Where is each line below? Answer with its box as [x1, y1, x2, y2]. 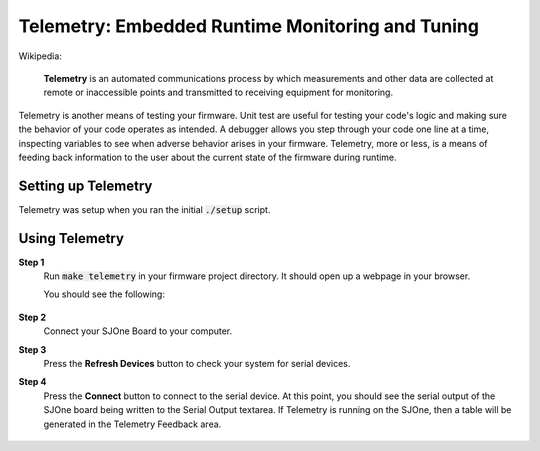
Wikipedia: [18, 50, 62, 62]
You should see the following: [43, 288, 165, 300]
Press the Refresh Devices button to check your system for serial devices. [43, 358, 351, 370]
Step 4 [18, 376, 47, 388]
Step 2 [18, 311, 47, 323]
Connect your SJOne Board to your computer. [43, 325, 233, 337]
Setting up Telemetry [18, 177, 153, 194]
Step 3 [18, 343, 47, 355]
